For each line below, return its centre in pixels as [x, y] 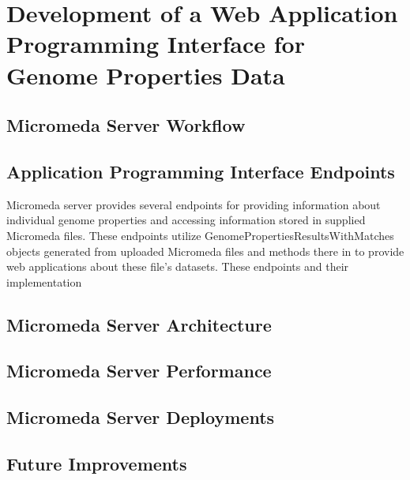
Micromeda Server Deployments [141, 417]
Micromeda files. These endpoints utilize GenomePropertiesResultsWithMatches [200, 235]
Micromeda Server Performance [139, 371]
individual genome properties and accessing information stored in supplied [186, 220]
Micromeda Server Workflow [126, 125]
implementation [44, 281]
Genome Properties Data [146, 75]
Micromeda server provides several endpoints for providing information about [194, 204]
